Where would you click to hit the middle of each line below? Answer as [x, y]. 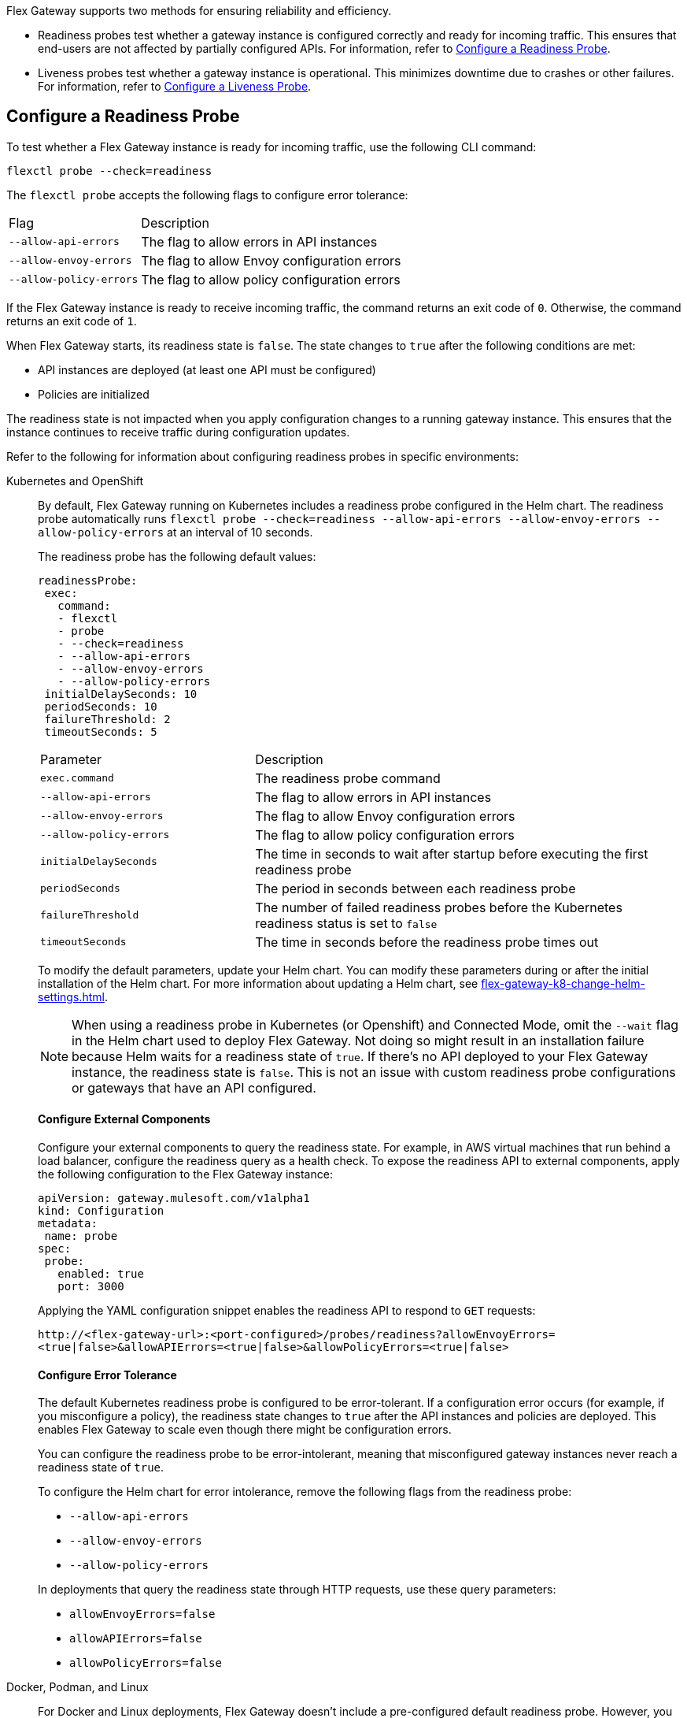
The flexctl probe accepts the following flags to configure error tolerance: [207, 195]
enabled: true [101, 1274]
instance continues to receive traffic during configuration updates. [178, 432]
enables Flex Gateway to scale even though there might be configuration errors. [245, 1430]
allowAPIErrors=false [136, 1639]
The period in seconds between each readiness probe [416, 888]
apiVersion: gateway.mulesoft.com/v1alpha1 [174, 1199]
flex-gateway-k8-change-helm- [563, 983]
